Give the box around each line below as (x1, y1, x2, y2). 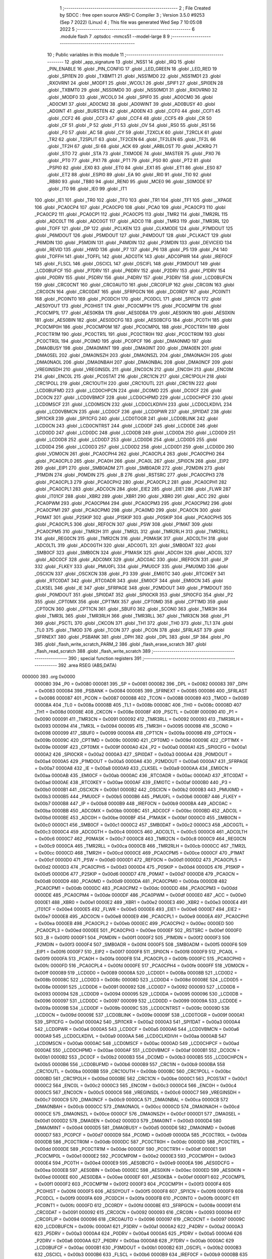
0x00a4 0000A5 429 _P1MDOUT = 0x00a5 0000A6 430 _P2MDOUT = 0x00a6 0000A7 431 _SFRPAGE (34, 758, 249, 764)
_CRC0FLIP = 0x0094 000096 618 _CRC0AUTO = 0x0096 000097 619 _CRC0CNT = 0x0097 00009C (34, 1216, 245, 1222)
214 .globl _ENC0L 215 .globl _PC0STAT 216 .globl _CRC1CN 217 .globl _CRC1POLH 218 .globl (34, 373, 227, 379)
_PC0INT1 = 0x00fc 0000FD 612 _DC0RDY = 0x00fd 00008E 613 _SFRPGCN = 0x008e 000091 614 (34, 1202, 241, 1208)
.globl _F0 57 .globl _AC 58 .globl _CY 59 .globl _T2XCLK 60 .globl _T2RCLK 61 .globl (47, 129, 222, 135)
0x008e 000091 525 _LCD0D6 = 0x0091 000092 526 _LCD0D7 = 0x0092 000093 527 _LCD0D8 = (34, 984, 240, 990)
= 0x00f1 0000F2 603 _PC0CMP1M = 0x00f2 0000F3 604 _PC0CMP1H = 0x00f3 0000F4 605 (34, 1181, 231, 1187)
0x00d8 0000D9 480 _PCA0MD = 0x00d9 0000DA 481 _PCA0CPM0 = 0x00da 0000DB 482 (34, 878, 227, 884)
